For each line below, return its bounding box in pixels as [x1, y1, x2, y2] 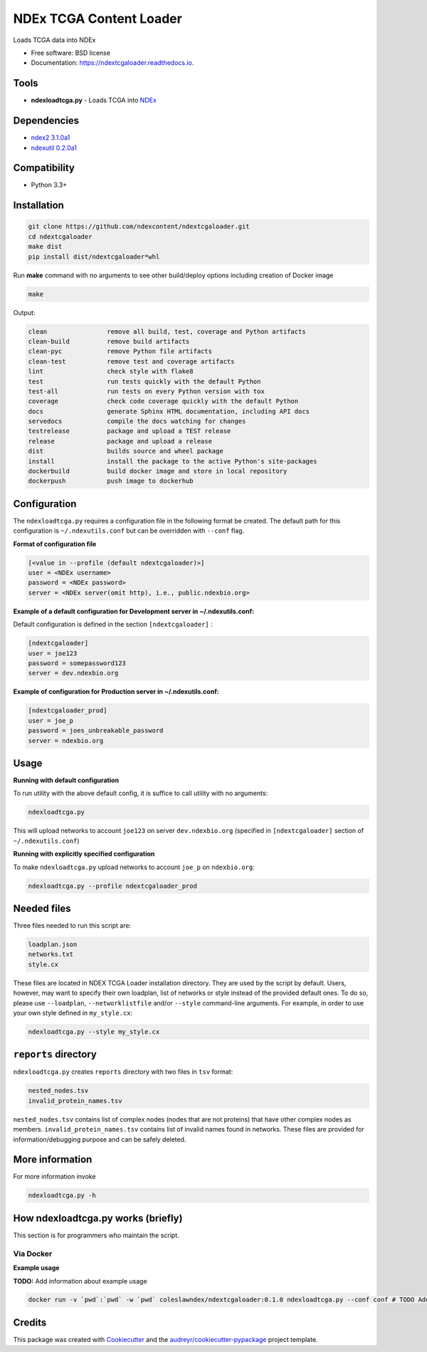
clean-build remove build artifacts [28, 337, 190, 345]
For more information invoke [13, 1172, 96, 1181]
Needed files [13, 902, 71, 914]
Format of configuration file [13, 539, 97, 548]
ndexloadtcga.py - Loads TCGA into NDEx [31, 96, 157, 105]
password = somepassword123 [28, 659, 126, 667]
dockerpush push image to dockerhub [28, 477, 194, 485]
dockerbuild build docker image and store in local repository [28, 467, 288, 476]
